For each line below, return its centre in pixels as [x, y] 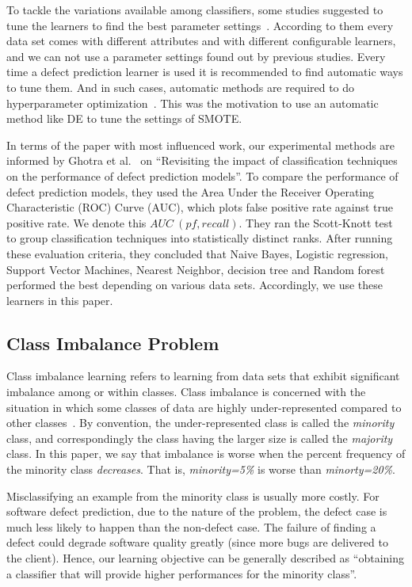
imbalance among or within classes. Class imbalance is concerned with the [186, 392]
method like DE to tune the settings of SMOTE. [124, 118]
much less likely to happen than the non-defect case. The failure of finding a [191, 526]
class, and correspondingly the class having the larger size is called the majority [200, 438]
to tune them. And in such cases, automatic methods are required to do [181, 87]
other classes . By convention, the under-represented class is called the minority [200, 423]
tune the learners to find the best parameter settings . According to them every [200, 25]
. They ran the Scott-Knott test [316, 222]
